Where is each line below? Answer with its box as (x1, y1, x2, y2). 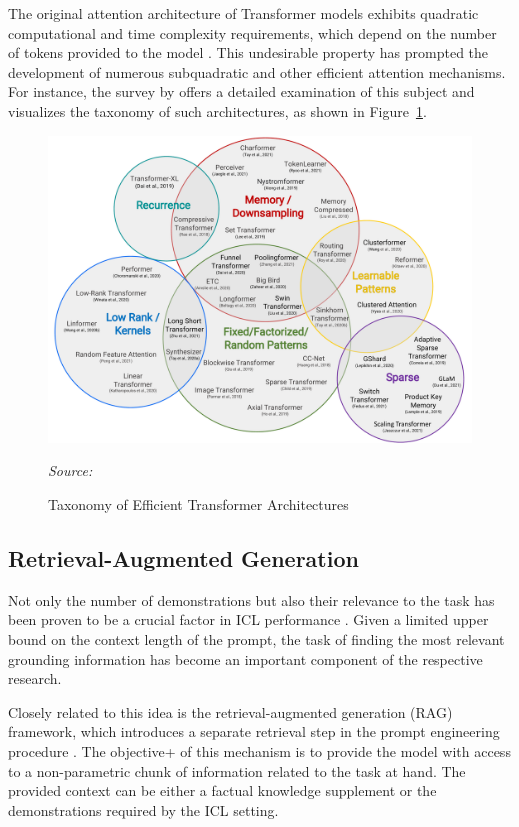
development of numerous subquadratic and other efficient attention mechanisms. (8, 61, 506, 82)
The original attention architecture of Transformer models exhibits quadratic (8, 3, 479, 23)
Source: (48, 460, 93, 481)
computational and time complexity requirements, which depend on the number (8, 22, 497, 43)
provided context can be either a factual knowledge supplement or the (8, 780, 437, 801)
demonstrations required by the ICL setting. (8, 799, 279, 820)
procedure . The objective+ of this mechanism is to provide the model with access (8, 740, 511, 761)
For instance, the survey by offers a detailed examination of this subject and (8, 81, 475, 102)
